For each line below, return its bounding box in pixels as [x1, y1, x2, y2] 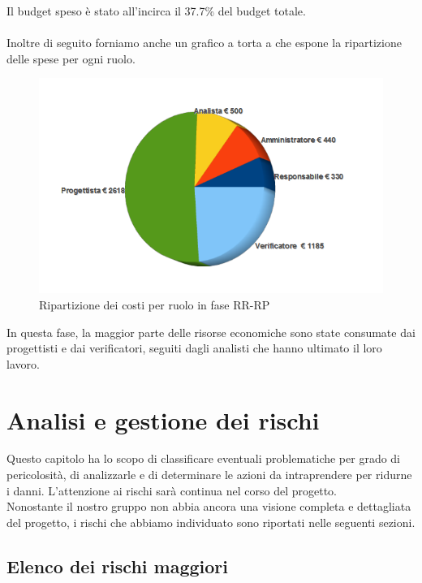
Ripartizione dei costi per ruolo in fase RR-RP [39, 296, 270, 313]
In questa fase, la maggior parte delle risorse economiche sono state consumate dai [6, 323, 416, 340]
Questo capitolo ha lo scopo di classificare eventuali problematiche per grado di [6, 450, 401, 467]
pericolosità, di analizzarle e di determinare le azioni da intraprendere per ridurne [6, 466, 412, 483]
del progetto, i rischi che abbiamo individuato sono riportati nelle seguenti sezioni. [6, 513, 416, 530]
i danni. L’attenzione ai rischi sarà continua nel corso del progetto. [6, 482, 337, 499]
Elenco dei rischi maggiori [6, 553, 228, 578]
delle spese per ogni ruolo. [6, 50, 136, 67]
